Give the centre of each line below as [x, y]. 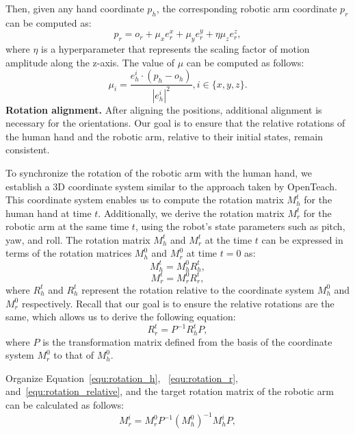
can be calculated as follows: [65, 405]
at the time [228, 239]
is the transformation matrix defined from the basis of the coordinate [187, 341]
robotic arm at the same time [67, 226]
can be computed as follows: [245, 62]
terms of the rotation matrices [69, 253]
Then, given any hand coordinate [75, 8]
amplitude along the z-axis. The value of [90, 62]
